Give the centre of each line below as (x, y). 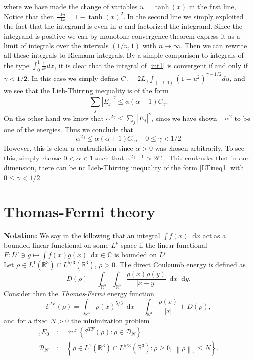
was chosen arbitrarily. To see (199, 148)
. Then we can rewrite (213, 45)
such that (110, 157)
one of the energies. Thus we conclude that (69, 130)
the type (17, 65)
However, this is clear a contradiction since (69, 148)
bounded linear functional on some (56, 245)
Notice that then (29, 16)
